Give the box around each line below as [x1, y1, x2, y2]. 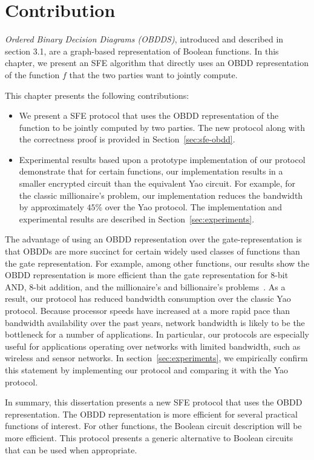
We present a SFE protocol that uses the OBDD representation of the [19, 109, 279, 122]
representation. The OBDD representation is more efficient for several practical [5, 407, 298, 420]
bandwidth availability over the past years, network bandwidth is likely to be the [5, 316, 305, 328]
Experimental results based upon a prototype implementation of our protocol [19, 153, 306, 165]
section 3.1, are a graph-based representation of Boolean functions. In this [5, 44, 279, 57]
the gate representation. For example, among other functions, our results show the [5, 256, 310, 269]
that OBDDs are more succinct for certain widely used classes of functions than [5, 245, 300, 258]
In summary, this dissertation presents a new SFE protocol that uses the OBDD [5, 396, 303, 408]
